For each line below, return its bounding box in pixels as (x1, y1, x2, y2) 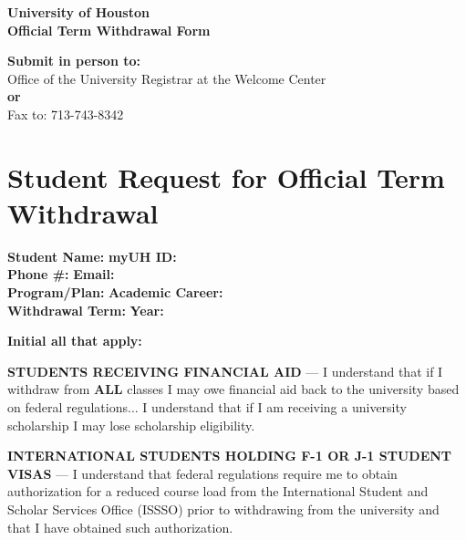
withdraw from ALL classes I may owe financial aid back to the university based (7, 379, 460, 399)
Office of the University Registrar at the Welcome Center (7, 68, 326, 88)
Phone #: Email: (7, 265, 115, 284)
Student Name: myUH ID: (7, 246, 177, 265)
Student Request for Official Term (7, 158, 445, 195)
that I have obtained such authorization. (7, 517, 233, 536)
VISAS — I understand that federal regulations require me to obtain (7, 463, 398, 483)
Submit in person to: (7, 51, 141, 70)
